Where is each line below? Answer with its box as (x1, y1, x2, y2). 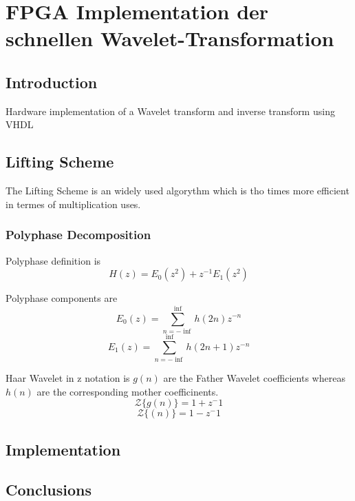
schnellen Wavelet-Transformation (6, 24, 334, 52)
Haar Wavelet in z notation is (6, 371, 130, 385)
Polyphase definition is (6, 253, 101, 267)
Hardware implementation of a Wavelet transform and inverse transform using (6, 103, 335, 118)
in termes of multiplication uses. (6, 196, 141, 211)
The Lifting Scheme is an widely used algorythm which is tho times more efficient (6, 183, 349, 198)
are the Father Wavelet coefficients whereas (163, 371, 345, 385)
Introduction (6, 71, 98, 92)
